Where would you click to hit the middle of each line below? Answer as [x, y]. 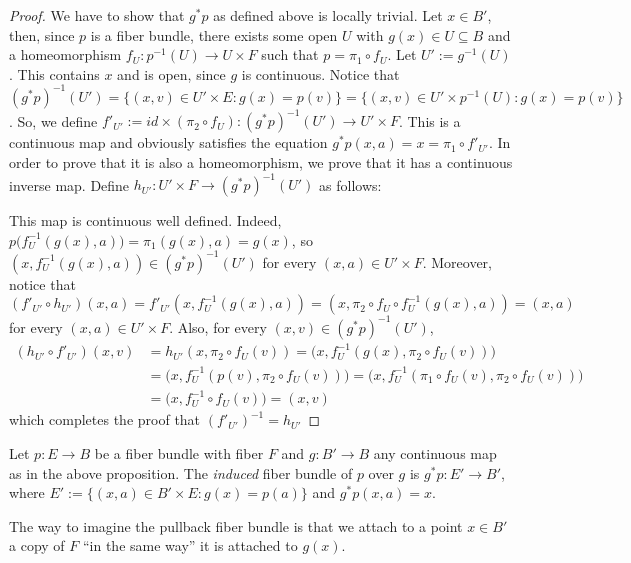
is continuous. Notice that [320, 73]
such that [290, 54]
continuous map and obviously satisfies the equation [168, 142]
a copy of [37, 545]
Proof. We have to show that [97, 15]
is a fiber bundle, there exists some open [214, 34]
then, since [42, 34]
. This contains [54, 73]
